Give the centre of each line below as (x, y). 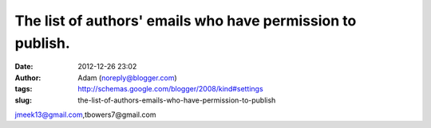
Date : (24, 67)
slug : (23, 100)
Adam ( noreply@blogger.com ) (127, 78)
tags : (24, 89)
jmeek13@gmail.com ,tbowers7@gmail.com (85, 114)
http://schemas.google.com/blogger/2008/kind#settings (170, 89)
